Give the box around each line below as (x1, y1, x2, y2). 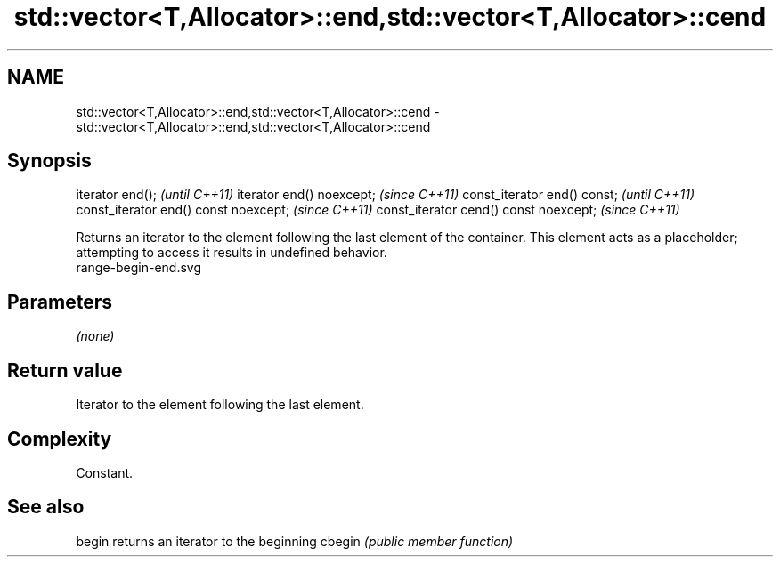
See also (7, 496, 85, 519)
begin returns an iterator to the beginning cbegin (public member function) (76, 533, 514, 549)
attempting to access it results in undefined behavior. (76, 245, 387, 261)
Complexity (7, 427, 112, 450)
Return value (7, 359, 123, 382)
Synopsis (7, 149, 92, 173)
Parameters (7, 290, 112, 313)
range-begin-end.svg (76, 260, 202, 276)
